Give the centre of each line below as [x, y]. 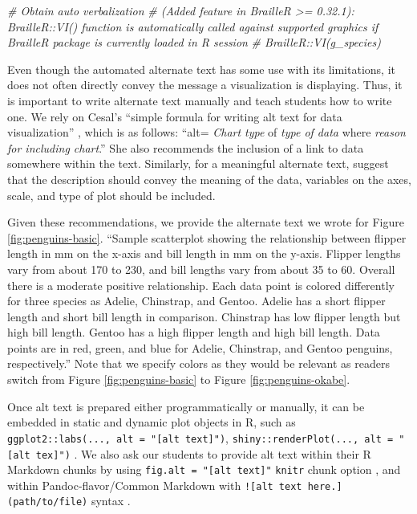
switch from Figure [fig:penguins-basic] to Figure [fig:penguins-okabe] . [179, 379]
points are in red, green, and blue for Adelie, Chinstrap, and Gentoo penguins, [200, 347]
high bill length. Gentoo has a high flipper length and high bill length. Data [194, 332]
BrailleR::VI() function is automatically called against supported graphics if [193, 26]
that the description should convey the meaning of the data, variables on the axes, [209, 179]
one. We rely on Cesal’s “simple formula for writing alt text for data [175, 116]
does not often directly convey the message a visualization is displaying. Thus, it [205, 85]
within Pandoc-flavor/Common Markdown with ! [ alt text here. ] [175, 485]
